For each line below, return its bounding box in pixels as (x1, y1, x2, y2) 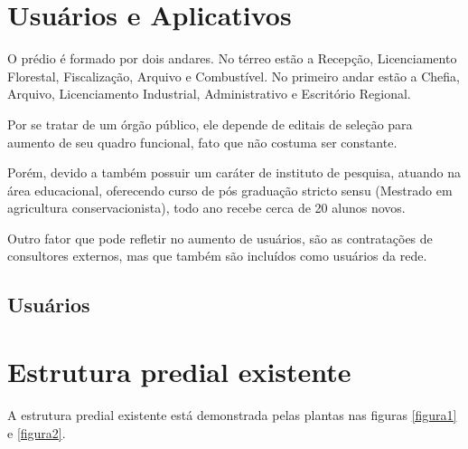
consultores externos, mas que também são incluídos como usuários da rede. (7, 246, 427, 265)
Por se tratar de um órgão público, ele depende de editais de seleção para (7, 114, 413, 133)
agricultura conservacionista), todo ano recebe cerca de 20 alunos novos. (7, 198, 406, 217)
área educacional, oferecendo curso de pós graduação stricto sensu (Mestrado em (7, 180, 453, 199)
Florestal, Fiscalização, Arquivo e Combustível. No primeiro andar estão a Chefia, (7, 66, 460, 85)
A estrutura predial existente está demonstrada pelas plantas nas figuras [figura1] (7, 405, 457, 424)
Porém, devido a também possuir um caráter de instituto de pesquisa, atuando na (7, 163, 462, 182)
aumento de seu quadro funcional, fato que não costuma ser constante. (7, 132, 398, 151)
